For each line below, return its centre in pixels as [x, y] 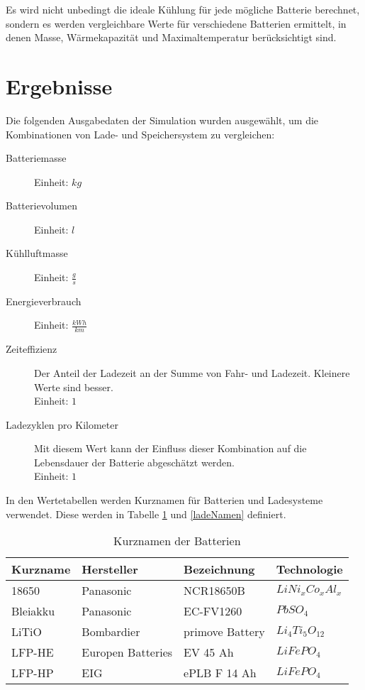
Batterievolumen [41, 206]
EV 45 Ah [209, 652]
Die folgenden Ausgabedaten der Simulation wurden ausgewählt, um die [162, 120]
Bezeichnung [219, 569]
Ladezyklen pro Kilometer [62, 424]
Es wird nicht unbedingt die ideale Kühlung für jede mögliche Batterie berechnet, [183, 9]
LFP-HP [33, 673]
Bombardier [111, 632]
